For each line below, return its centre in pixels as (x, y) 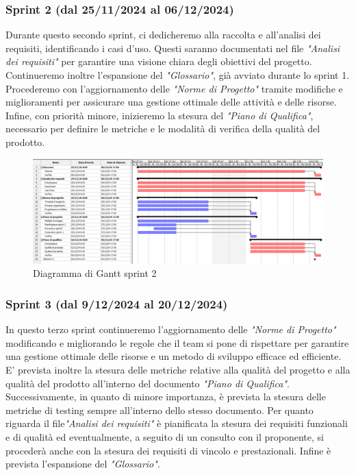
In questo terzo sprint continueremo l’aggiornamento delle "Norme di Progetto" (171, 329)
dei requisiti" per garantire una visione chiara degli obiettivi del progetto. (159, 61)
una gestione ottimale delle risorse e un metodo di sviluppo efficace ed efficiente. (174, 356)
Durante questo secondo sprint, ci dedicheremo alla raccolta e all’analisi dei (163, 35)
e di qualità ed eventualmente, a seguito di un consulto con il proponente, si (165, 436)
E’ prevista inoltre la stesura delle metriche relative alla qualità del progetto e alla (178, 369)
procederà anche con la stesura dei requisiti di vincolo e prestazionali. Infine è (168, 450)
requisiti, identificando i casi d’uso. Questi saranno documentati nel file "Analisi (173, 48)
